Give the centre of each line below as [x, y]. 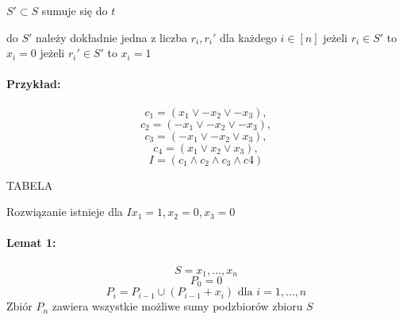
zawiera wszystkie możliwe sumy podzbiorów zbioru [177, 306]
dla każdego [248, 37]
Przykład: [34, 84]
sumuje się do [75, 10]
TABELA [30, 185]
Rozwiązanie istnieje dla [65, 212]
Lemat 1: [31, 243]
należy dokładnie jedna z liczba [112, 37]
